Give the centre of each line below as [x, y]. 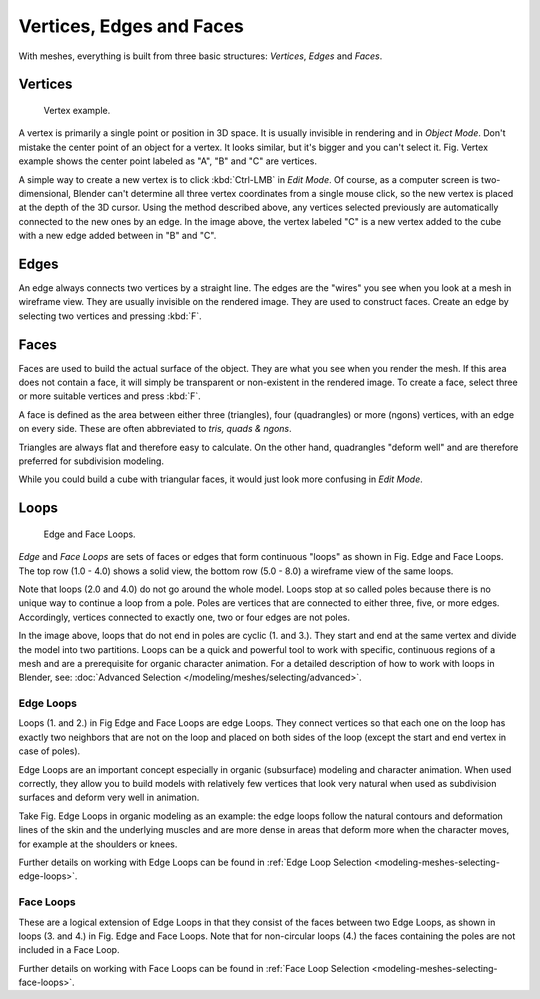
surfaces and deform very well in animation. [109, 797]
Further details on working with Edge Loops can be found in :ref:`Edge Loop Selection [195, 862]
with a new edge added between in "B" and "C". [117, 236]
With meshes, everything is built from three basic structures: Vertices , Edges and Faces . [200, 56]
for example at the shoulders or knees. [98, 844]
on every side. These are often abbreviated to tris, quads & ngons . [155, 429]
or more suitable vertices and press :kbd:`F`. [110, 396]
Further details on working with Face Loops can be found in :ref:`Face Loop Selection [194, 968]
